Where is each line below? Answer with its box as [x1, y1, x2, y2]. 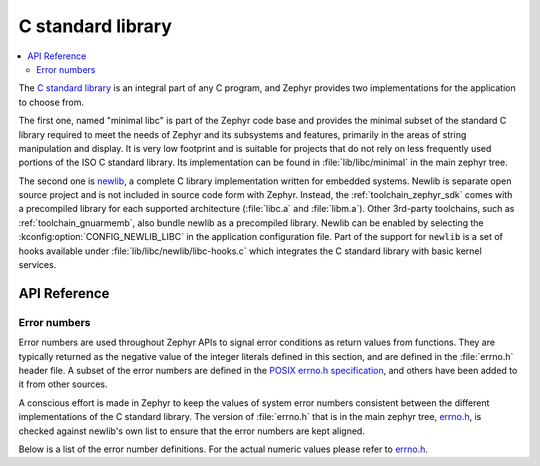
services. [18, 259, 57, 271]
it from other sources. [18, 378, 109, 390]
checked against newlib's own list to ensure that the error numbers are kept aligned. [18, 425, 365, 437]
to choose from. [18, 96, 85, 108]
